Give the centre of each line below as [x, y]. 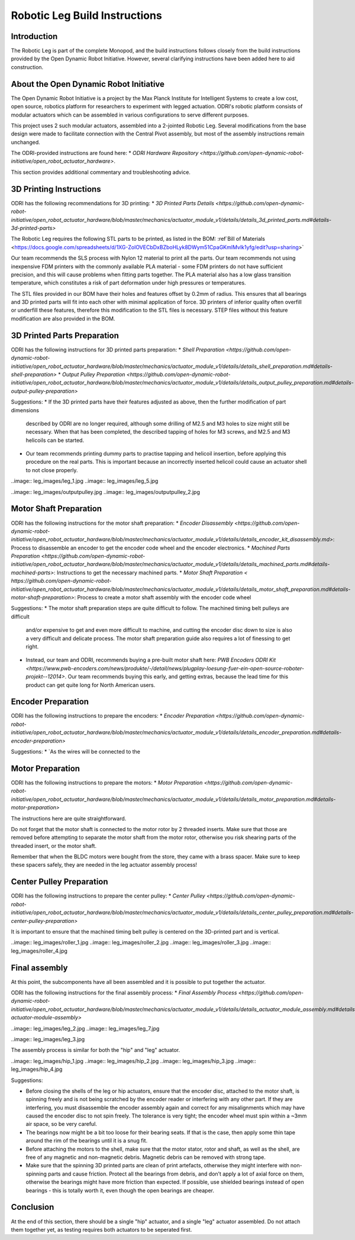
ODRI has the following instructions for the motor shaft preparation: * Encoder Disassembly [122, 523]
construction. [27, 67]
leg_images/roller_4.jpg [39, 951]
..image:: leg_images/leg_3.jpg [48, 1039]
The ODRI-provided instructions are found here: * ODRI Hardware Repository [105, 153]
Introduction [34, 36]
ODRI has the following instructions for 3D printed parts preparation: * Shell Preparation [118, 350]
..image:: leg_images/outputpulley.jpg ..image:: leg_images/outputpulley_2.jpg [106, 492]
